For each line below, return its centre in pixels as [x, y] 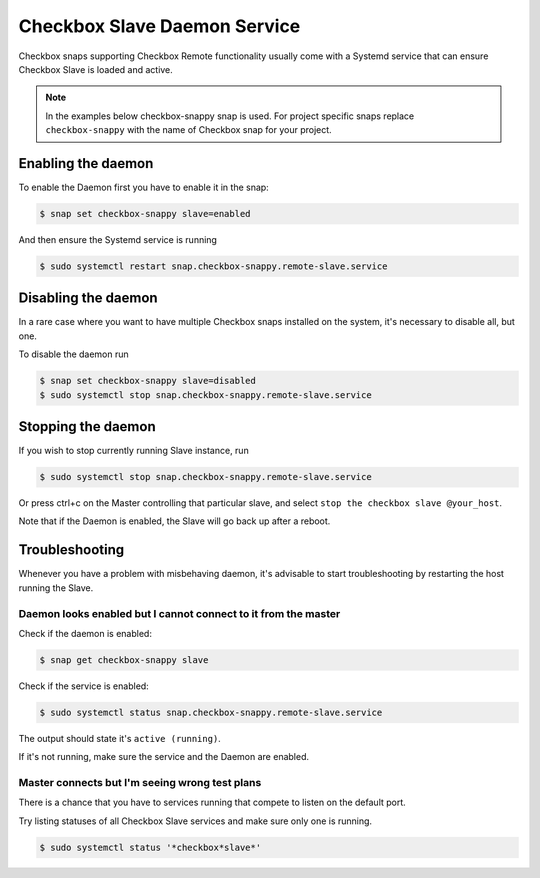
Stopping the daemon [87, 426]
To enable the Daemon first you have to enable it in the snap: [143, 187]
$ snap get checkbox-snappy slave [124, 659]
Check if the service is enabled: [83, 686]
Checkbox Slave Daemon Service [159, 26]
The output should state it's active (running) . [120, 738]
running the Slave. [56, 587]
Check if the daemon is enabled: [85, 633]
